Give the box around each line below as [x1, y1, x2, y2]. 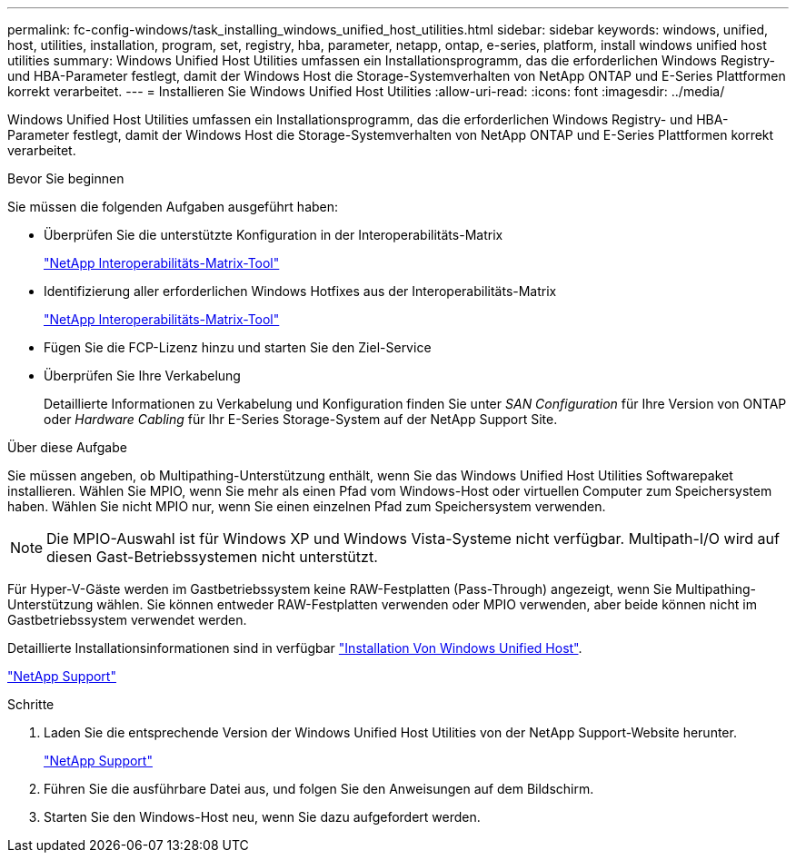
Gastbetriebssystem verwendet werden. [7, 612, 247, 628]
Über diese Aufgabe [7, 440, 127, 455]
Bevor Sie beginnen [7, 171, 124, 186]
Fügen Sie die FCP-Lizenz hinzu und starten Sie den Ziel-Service [44, 340, 432, 355]
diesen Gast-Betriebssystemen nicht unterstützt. [46, 548, 378, 566]
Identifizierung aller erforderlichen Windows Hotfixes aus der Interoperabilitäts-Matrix [44, 283, 557, 299]
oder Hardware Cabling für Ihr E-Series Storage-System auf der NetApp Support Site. [44, 411, 558, 427]
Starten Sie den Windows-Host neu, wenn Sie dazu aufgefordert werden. [44, 809, 481, 825]
